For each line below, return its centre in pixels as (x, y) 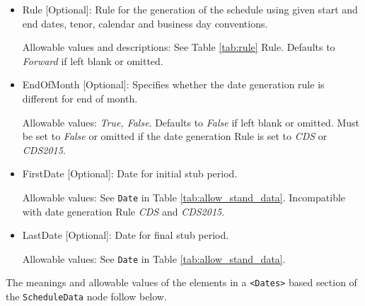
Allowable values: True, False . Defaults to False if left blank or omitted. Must (191, 122)
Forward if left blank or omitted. (93, 60)
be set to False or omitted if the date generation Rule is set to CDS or (175, 136)
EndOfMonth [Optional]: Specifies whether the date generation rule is (173, 84)
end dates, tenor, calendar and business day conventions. (145, 23)
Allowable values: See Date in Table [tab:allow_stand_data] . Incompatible (184, 197)
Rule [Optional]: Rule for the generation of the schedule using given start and (190, 9)
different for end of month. (80, 98)
